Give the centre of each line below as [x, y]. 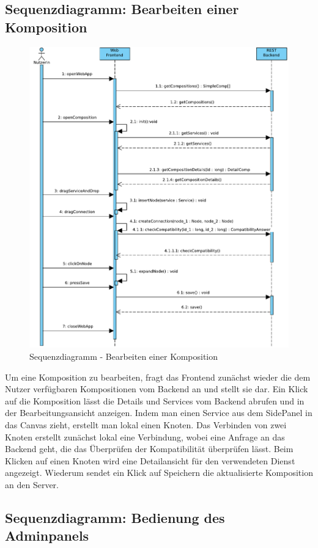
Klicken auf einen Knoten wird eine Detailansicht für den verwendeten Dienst [150, 460]
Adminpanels [47, 535]
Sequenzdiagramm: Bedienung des [115, 517]
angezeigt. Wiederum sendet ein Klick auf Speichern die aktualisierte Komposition [159, 473]
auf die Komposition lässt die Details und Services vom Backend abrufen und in [155, 400]
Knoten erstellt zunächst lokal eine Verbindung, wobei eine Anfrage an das [145, 437]
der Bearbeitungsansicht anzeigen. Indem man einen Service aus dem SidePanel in [159, 413]
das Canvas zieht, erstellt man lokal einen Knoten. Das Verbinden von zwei [146, 424]
